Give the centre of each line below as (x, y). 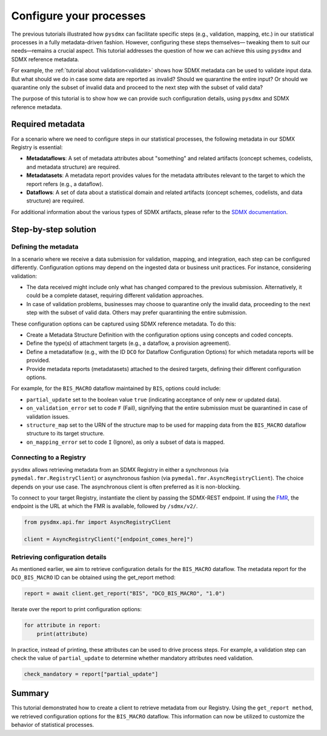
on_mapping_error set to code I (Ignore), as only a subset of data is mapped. (126, 442)
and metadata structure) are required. (73, 167)
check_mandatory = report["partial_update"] (91, 674)
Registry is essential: (37, 147)
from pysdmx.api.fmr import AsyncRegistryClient (97, 522)
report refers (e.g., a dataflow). (65, 184)
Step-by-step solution (54, 229)
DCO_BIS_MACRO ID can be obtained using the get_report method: (93, 577)
